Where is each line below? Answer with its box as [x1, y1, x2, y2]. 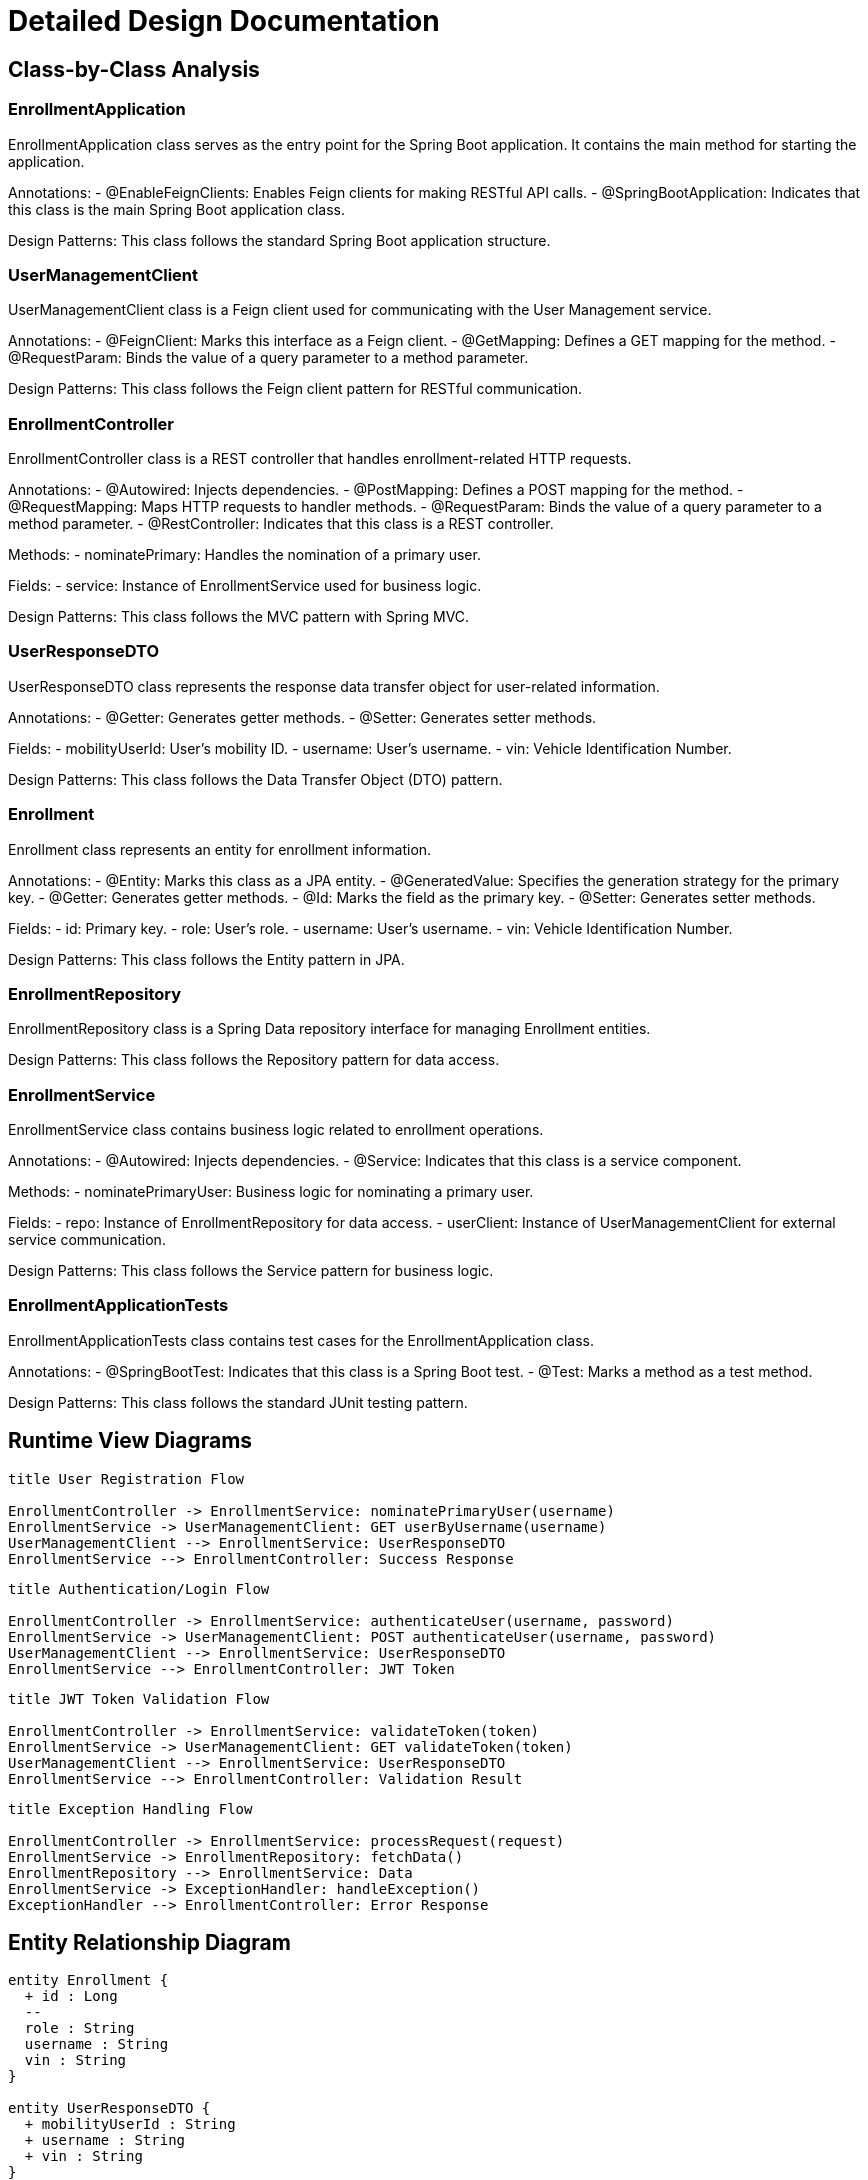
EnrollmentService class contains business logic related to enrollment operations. [8, 1121, 544, 1139]
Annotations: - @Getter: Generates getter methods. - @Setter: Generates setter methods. [8, 708, 597, 726]
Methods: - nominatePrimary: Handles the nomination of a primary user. [8, 546, 481, 564]
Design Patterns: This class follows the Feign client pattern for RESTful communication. [8, 380, 583, 398]
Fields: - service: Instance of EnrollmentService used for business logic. [8, 577, 482, 595]
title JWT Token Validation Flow [8, 1690, 270, 1707]
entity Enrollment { [8, 1972, 169, 1989]
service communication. [8, 1231, 166, 1249]
